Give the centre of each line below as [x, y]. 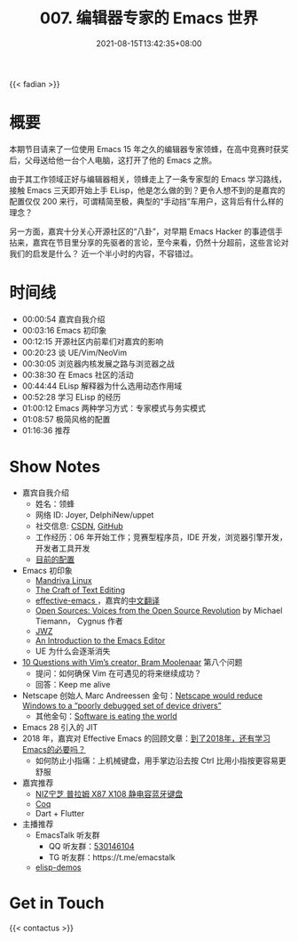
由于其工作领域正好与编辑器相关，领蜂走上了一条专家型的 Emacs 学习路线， [148, 179]
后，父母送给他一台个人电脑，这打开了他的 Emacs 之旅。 [113, 160]
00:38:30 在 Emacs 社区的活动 [78, 374]
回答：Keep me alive [73, 684]
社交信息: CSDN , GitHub [79, 526]
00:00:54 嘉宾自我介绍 [63, 319]
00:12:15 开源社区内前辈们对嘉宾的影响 [93, 341]
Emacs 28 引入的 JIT [60, 727]
